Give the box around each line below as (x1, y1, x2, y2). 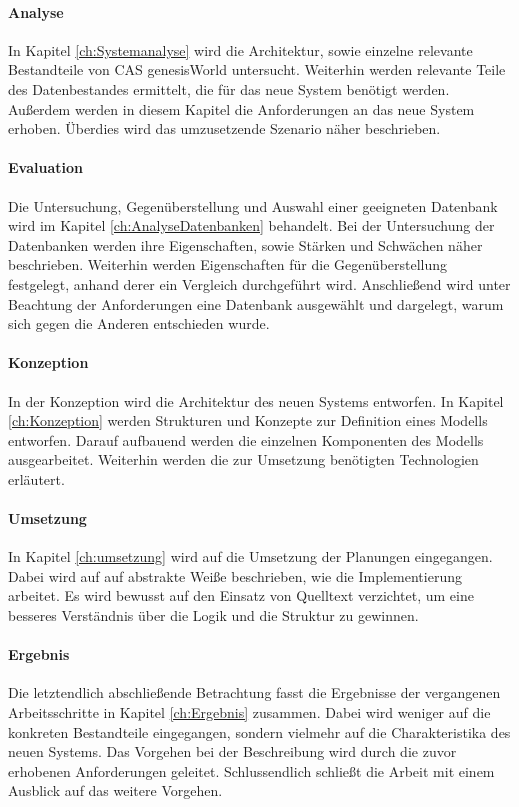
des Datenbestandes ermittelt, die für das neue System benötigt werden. (8, 78, 450, 99)
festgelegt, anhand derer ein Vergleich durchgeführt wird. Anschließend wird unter (8, 273, 511, 294)
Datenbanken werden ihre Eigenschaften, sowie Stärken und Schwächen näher (8, 234, 483, 255)
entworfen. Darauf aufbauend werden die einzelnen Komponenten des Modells (8, 429, 484, 450)
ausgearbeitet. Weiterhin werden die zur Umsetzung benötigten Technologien (8, 449, 479, 470)
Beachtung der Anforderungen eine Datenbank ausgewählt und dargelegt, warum (8, 293, 504, 314)
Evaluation (8, 157, 83, 178)
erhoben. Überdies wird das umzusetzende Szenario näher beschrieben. (8, 118, 441, 139)
